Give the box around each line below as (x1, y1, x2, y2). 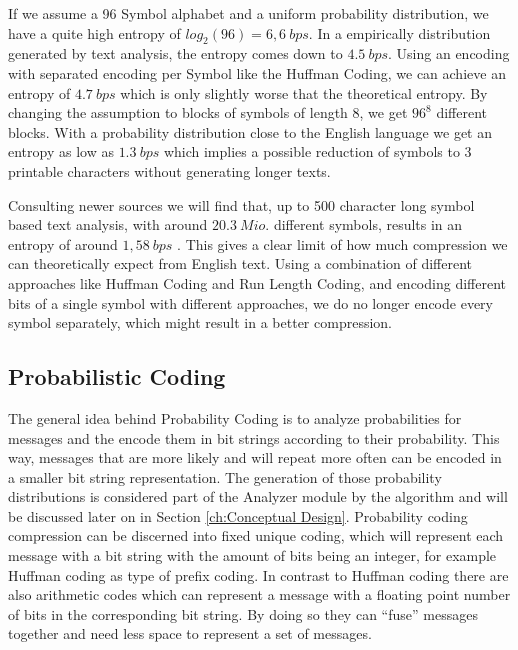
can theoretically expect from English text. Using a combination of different (8, 253, 473, 274)
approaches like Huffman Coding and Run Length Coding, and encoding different (8, 272, 506, 293)
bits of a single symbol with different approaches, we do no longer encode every (8, 292, 493, 313)
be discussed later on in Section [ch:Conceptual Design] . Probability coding (8, 505, 468, 526)
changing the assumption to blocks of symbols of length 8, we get (8, 102, 408, 123)
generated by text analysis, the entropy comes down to (8, 43, 343, 64)
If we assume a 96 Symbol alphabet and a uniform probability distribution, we (8, 3, 489, 23)
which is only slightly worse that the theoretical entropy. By (120, 82, 488, 103)
